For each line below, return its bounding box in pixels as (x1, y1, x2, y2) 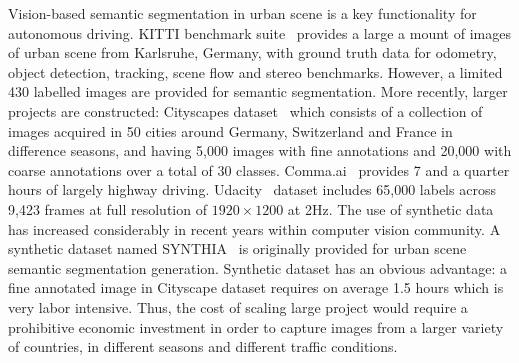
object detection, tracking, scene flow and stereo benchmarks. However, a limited (8, 61, 503, 82)
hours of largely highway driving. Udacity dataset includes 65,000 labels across (8, 179, 496, 200)
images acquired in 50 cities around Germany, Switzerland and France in (8, 120, 453, 141)
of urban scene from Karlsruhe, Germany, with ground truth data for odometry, (8, 42, 497, 63)
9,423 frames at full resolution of (8, 198, 207, 219)
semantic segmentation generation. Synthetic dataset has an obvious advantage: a (8, 257, 507, 278)
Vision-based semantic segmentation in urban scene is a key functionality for (8, 3, 477, 23)
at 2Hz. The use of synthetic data (287, 198, 494, 219)
